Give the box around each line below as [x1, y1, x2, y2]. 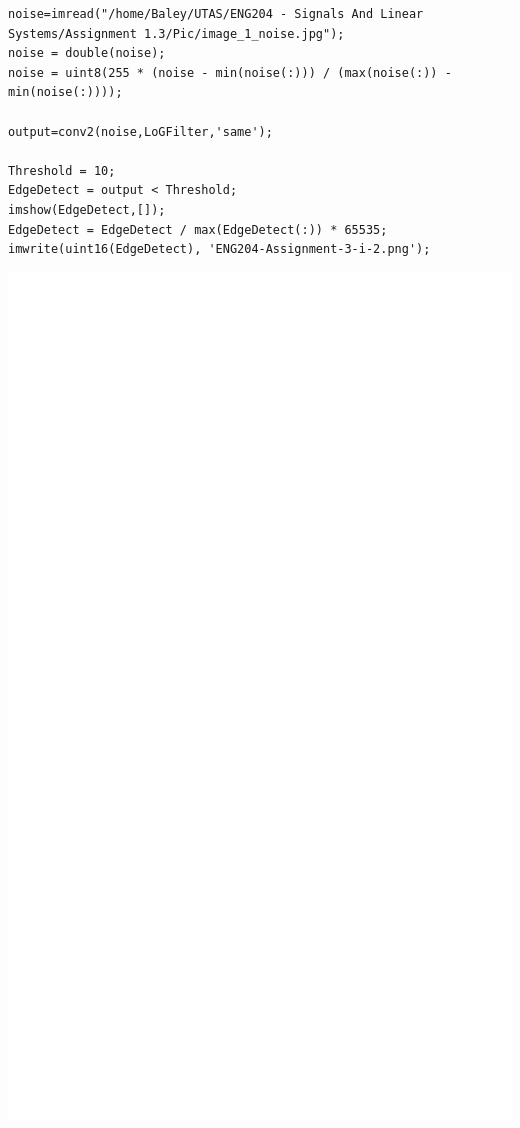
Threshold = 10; [8, 163, 116, 178]
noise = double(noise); [8, 46, 166, 61]
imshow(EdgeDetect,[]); [8, 202, 166, 217]
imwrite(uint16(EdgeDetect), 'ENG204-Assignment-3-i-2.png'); [8, 242, 431, 257]
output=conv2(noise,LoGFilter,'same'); [8, 124, 273, 139]
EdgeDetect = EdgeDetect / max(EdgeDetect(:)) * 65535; [8, 222, 388, 237]
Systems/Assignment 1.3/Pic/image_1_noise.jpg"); [8, 26, 345, 41]
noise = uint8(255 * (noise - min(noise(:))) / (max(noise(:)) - [8, 65, 452, 80]
